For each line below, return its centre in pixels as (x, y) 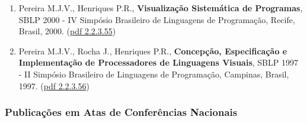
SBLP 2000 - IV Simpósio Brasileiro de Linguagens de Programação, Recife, (157, 19)
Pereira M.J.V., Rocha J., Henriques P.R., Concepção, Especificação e (153, 51)
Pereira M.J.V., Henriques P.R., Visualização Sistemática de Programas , (161, 8)
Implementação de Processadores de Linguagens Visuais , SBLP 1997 (158, 62)
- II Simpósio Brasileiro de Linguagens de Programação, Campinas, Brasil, (154, 74)
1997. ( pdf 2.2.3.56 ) (54, 85)
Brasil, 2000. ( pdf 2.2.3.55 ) (67, 31)
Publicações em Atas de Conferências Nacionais (121, 112)
